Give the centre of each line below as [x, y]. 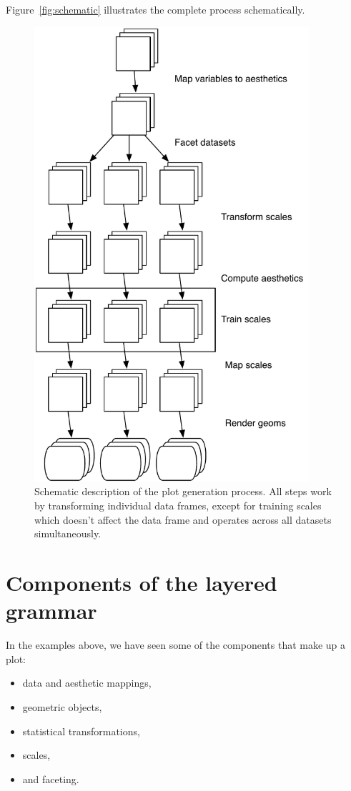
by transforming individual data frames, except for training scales [178, 506]
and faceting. [51, 778]
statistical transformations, [81, 731]
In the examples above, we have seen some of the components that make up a [176, 645]
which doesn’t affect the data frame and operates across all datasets [183, 519]
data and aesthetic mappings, [87, 683]
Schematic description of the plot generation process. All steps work [183, 491]
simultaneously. [68, 533]
